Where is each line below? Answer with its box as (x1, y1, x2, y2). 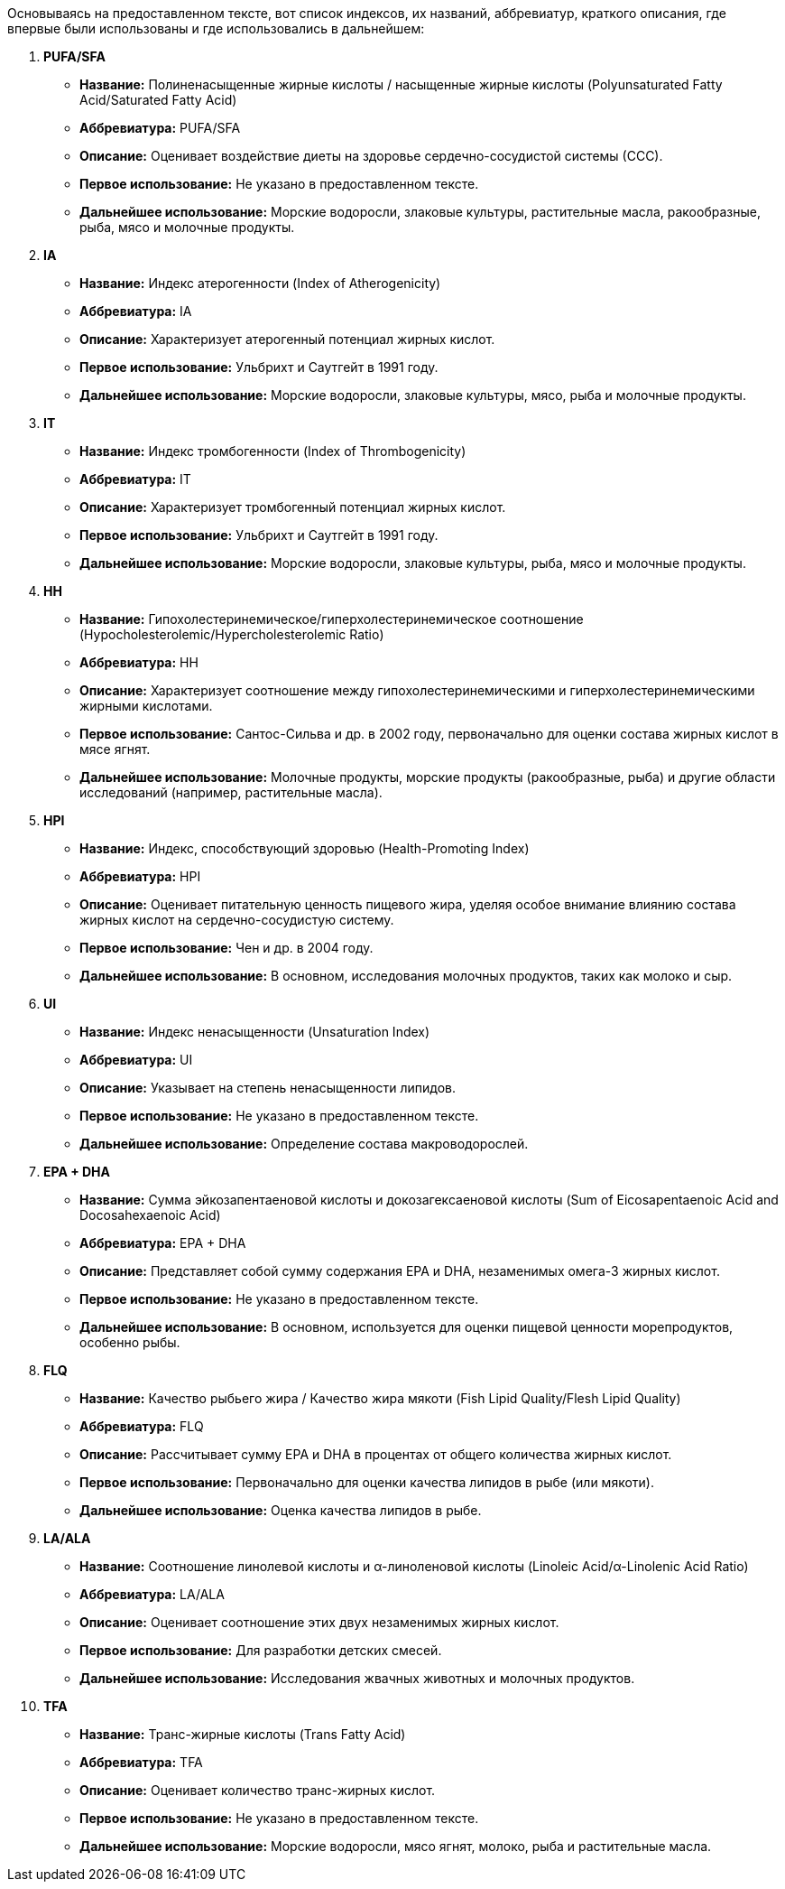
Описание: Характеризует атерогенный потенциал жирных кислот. (79, 331, 495, 347)
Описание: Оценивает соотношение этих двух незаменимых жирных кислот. (79, 1614, 559, 1630)
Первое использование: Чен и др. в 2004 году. (79, 940, 374, 955)
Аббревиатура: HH (79, 655, 199, 670)
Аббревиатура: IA (79, 303, 192, 319)
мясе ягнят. (79, 741, 151, 757)
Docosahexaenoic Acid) (79, 1207, 221, 1223)
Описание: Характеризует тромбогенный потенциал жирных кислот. (79, 499, 506, 515)
